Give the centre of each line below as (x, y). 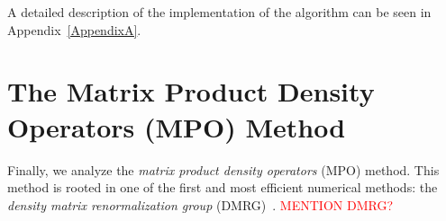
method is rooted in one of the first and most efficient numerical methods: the (223, 187)
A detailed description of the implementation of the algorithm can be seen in (219, 12)
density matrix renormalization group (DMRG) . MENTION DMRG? (200, 204)
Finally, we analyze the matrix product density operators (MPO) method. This (223, 169)
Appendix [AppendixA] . (74, 29)
